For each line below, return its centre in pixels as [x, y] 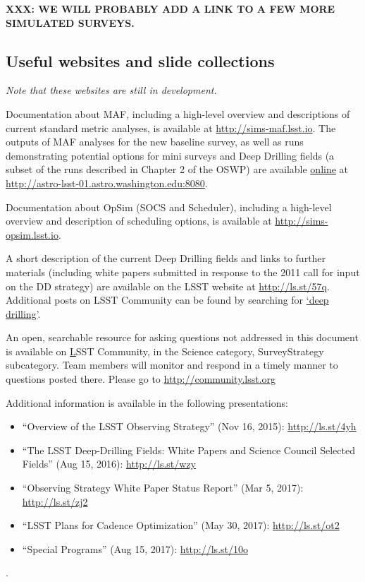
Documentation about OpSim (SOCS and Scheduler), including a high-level [169, 207]
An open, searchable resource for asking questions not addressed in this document [182, 337]
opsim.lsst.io [32, 234]
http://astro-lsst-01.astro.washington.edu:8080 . [107, 183]
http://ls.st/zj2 [55, 501]
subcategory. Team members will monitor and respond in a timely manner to [172, 365]
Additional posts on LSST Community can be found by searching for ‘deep [167, 300]
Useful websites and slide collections [140, 60]
